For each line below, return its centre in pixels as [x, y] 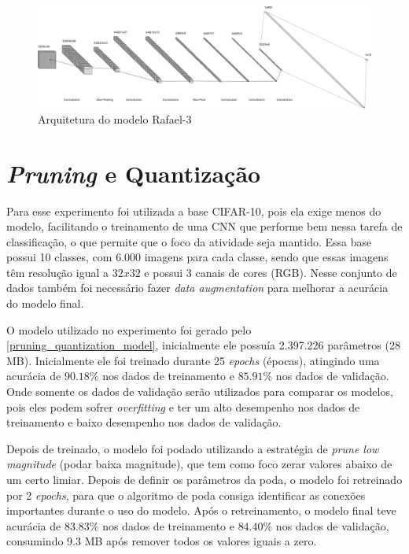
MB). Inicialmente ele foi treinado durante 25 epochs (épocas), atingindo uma [193, 360]
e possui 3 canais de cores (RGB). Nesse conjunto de [271, 272]
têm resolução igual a [57, 272]
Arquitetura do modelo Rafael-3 [115, 118]
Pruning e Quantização [134, 173]
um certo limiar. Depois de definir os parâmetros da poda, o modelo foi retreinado [204, 479]
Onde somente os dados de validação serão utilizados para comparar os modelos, [200, 391]
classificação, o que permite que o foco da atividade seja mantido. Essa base [189, 241]
